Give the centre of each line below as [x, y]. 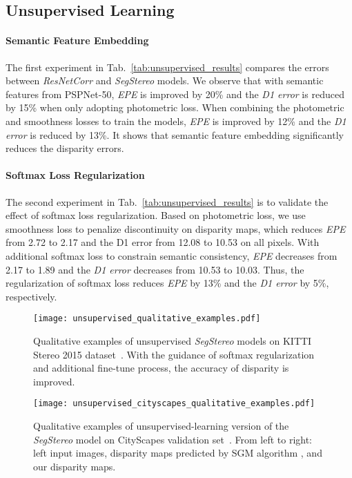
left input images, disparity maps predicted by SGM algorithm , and [178, 453]
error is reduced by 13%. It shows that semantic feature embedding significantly [175, 134]
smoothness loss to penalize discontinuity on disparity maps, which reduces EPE [176, 228]
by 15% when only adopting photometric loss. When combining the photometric [175, 107]
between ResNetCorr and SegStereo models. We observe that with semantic [165, 80]
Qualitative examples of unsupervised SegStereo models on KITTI [173, 340]
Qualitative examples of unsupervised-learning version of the [161, 425]
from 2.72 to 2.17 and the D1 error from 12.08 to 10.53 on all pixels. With [163, 242]
